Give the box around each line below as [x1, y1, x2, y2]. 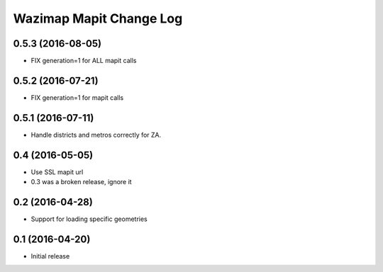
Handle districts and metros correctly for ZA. [30, 130, 162, 139]
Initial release [30, 251, 70, 260]
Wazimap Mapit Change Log [13, 11, 183, 26]
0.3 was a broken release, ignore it [30, 178, 132, 186]
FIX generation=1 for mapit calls [30, 93, 124, 102]
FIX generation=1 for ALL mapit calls [30, 57, 137, 65]
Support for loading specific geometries [30, 215, 148, 223]
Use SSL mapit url [30, 167, 84, 176]
